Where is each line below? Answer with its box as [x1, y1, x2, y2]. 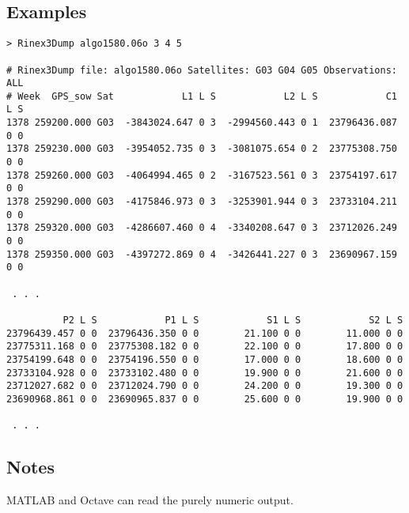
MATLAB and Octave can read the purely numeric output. [6, 492, 293, 508]
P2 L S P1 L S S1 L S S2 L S [62, 314, 403, 326]
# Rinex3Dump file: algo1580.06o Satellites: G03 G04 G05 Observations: [6, 64, 397, 76]
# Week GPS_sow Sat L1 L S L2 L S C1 [6, 90, 397, 102]
